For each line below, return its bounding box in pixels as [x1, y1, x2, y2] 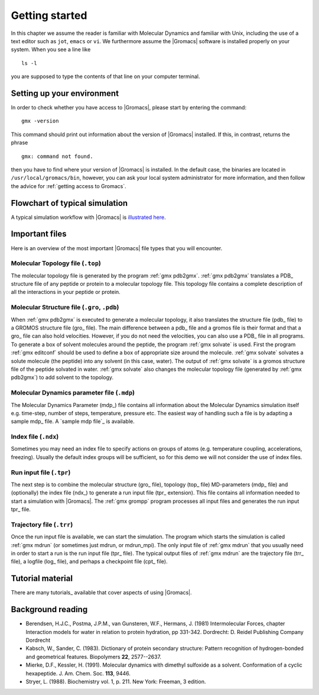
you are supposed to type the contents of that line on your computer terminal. [11, 73, 200, 80]
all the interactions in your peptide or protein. [11, 289, 121, 296]
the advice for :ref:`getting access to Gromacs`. [11, 182, 126, 189]
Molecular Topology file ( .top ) [11, 259, 102, 267]
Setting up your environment [11, 88, 119, 98]
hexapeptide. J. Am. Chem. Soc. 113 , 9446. [25, 670, 131, 677]
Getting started [11, 9, 87, 22]
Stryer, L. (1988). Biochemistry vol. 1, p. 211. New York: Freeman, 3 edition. [25, 678, 206, 685]
